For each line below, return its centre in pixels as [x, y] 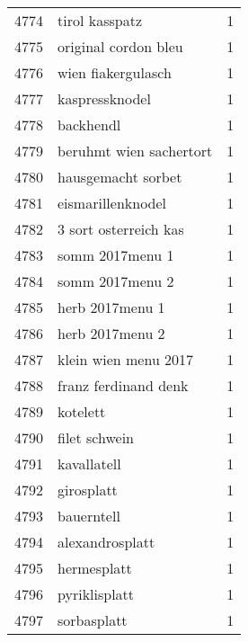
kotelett [82, 411]
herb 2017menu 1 [111, 307]
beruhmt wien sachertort [135, 151]
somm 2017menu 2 [116, 281]
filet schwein [96, 437]
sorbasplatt [93, 620]
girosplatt [88, 490]
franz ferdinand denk [123, 385]
